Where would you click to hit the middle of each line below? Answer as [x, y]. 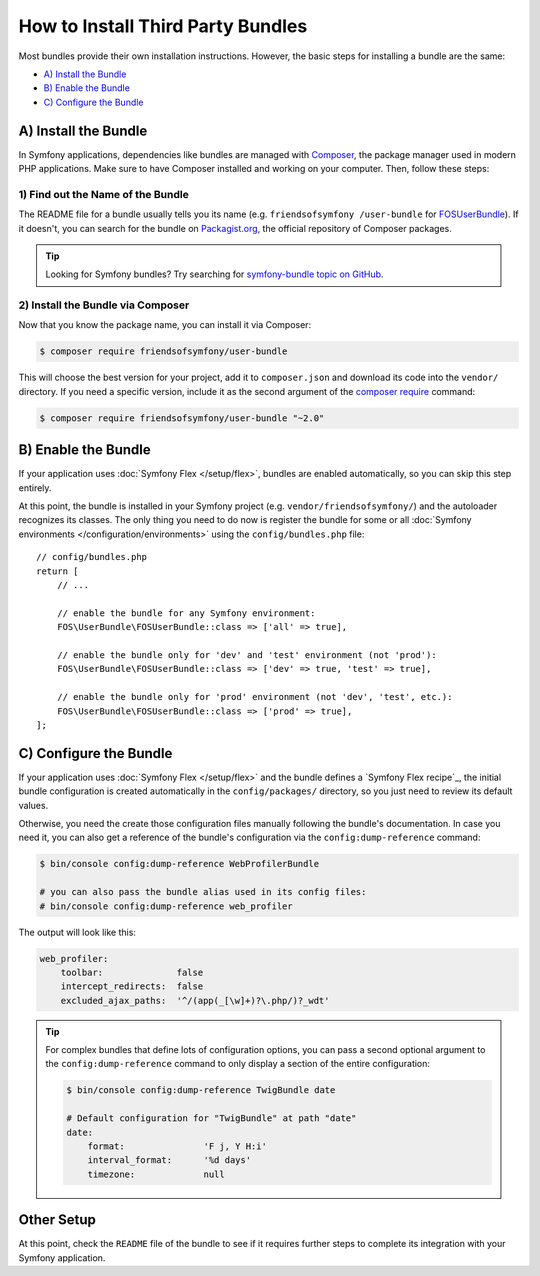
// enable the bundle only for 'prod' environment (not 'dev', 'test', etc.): [254, 697]
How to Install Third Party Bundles [163, 26]
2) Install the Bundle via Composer [104, 305]
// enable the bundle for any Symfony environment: [186, 613]
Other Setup [57, 1220]
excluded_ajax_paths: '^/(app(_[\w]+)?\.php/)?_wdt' [195, 1000]
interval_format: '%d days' [169, 1160]
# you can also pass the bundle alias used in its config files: [203, 892]
